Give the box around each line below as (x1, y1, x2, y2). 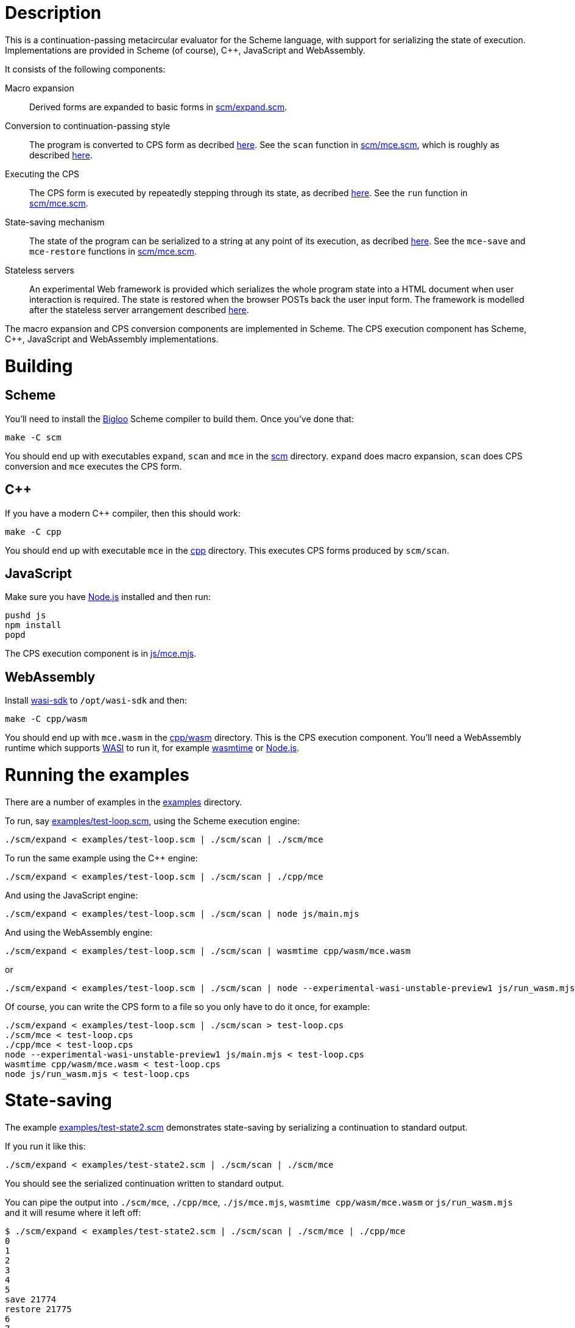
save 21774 (5, 1294, 57, 1305)
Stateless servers (5, 264, 74, 275)
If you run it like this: (5, 1141, 86, 1152)
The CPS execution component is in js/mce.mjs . (5, 648, 197, 659)
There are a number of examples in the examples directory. (5, 796, 242, 807)
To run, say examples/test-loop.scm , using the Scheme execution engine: (5, 815, 300, 826)
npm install (5, 620, 62, 630)
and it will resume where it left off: (5, 1207, 141, 1218)
